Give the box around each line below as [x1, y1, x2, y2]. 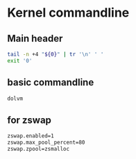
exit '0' [7, 57, 33, 64]
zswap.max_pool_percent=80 [7, 139, 85, 147]
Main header [7, 33, 63, 44]
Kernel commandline [7, 5, 130, 21]
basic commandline [7, 76, 94, 88]
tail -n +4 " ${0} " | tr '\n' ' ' [7, 51, 104, 58]
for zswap [7, 114, 52, 126]
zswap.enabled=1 [7, 133, 54, 140]
